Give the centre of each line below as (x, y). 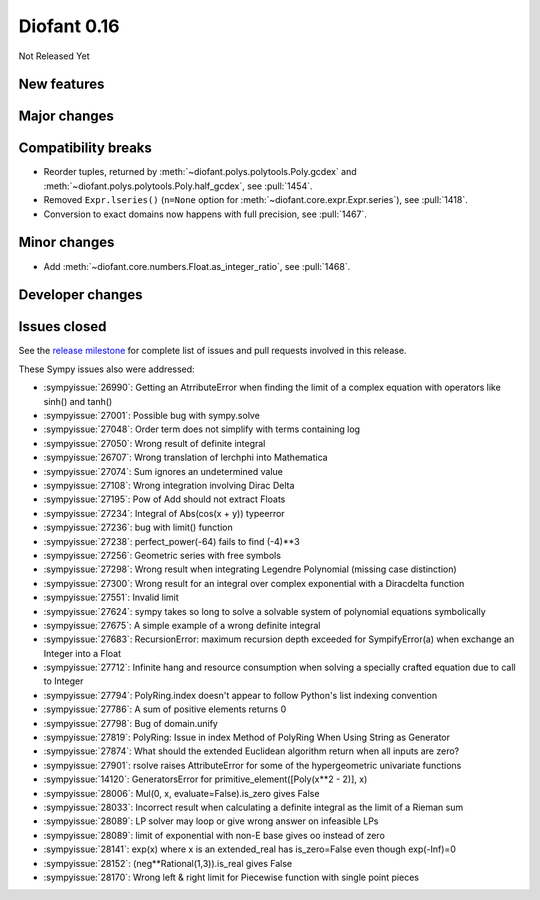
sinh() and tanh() (78, 401)
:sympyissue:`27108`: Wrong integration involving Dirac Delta (169, 485)
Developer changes (81, 295)
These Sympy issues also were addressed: (106, 369)
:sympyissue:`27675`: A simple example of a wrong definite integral (182, 625)
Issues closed (62, 326)
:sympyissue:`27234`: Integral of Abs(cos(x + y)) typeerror (164, 513)
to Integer (63, 681)
